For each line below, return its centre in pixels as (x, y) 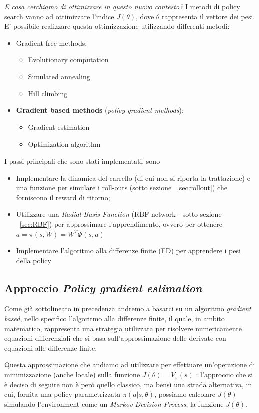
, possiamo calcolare (185, 394)
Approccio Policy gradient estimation (103, 287)
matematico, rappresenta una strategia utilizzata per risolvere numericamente (123, 328)
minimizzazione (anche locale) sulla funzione (72, 375)
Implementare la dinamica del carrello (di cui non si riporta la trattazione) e (133, 177)
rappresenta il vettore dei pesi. (209, 16)
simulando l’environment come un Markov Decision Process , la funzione (114, 404)
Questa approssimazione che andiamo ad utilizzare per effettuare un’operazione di (130, 365)
